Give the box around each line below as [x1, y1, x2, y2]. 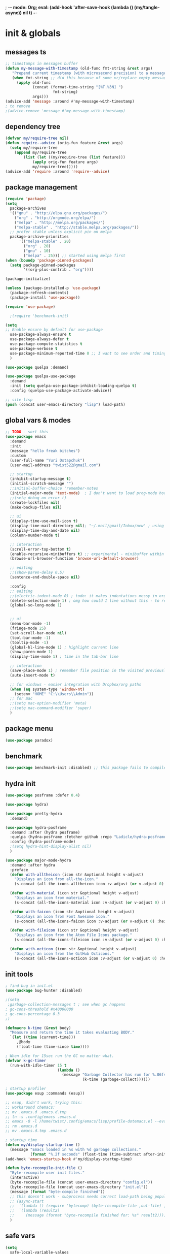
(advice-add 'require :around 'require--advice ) [5, 169, 110, 174]
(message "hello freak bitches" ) [10, 448, 80, 454]
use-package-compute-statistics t [10, 341, 82, 346]
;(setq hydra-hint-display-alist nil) [10, 844, 92, 849]
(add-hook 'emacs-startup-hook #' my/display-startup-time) [5, 1156, 133, 1162]
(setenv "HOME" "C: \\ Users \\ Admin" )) [14, 691, 94, 696]
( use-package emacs [5, 434, 47, 439]
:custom [10, 453, 26, 458]
